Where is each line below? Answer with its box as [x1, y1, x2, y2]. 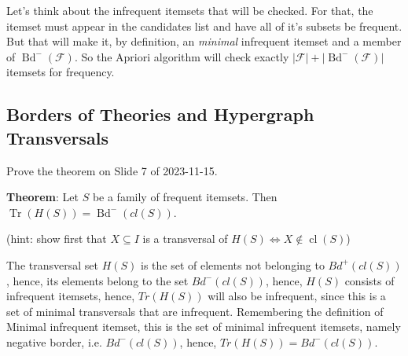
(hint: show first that [6, 230, 107, 247]
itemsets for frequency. [6, 64, 115, 80]
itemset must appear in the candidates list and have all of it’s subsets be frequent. [6, 17, 402, 34]
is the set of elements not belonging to [140, 256, 325, 273]
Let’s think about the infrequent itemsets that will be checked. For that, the [6, 2, 373, 18]
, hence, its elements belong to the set [6, 272, 189, 288]
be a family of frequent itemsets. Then [92, 189, 278, 205]
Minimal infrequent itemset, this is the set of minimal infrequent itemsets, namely [6, 318, 401, 335]
